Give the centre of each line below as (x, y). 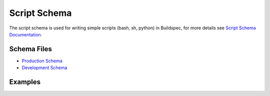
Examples (25, 82)
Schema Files (30, 49)
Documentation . (26, 34)
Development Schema (44, 68)
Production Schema (42, 61)
